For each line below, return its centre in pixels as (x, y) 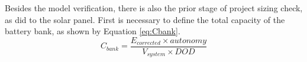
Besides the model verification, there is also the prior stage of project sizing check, (154, 8)
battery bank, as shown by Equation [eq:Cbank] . (93, 31)
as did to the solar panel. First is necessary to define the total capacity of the (145, 19)
